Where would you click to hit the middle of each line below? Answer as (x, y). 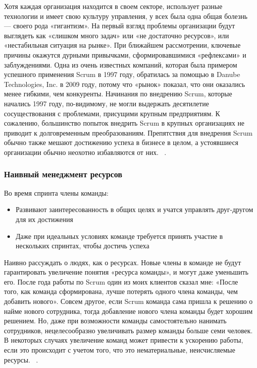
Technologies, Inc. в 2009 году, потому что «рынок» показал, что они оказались (125, 84)
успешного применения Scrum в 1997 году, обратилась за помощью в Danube (122, 74)
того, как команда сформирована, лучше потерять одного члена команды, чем (121, 291)
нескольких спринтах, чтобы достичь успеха (82, 246)
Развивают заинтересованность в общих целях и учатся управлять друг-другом (134, 209)
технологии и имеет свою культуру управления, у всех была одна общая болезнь (126, 16)
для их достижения (44, 219)
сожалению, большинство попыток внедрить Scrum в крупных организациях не (124, 123)
